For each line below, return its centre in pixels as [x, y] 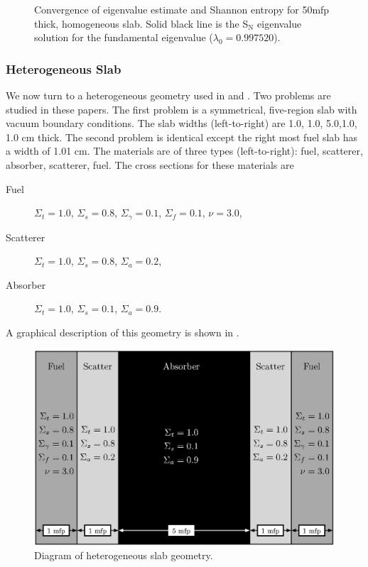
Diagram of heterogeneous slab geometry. [124, 555]
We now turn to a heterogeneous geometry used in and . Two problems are [168, 95]
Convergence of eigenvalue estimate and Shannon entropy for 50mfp [182, 9]
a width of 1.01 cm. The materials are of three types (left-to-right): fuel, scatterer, [184, 151]
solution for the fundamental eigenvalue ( [124, 37]
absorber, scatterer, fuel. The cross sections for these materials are [150, 164]
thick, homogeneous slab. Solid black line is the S [141, 23]
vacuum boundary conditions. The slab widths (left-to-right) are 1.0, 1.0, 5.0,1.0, [182, 123]
